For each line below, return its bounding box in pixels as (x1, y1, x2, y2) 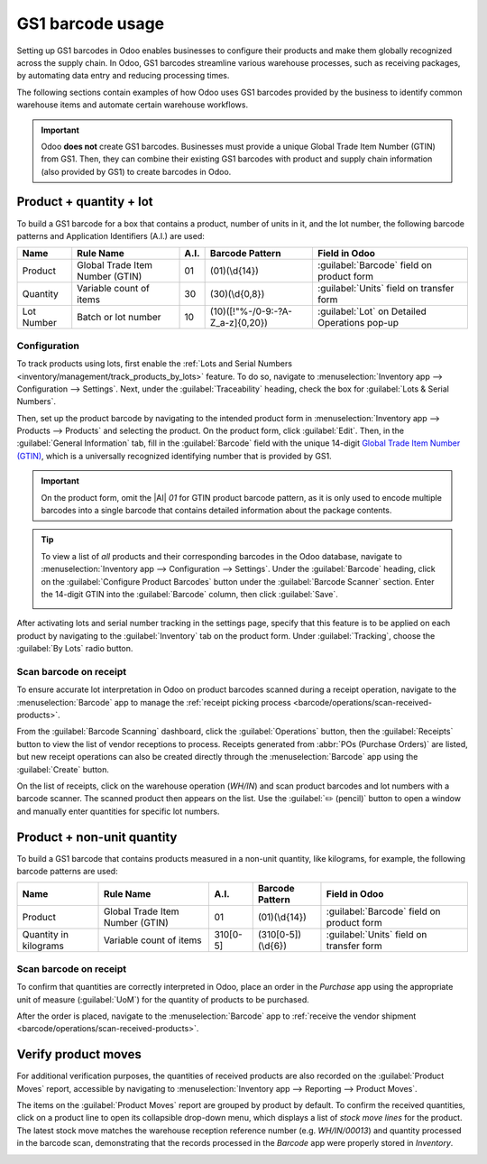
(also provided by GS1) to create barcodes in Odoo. (41, 166, 232, 177)
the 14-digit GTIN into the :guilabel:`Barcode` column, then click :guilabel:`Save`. (41, 588, 338, 599)
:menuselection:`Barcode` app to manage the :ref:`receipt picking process (16, 697, 292, 707)
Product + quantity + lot (16, 194, 153, 209)
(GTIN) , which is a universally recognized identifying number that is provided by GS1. (16, 450, 333, 461)
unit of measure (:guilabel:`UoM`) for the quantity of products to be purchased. (16, 993, 310, 1005)
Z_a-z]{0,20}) (209, 317, 268, 329)
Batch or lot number (77, 311, 161, 324)
